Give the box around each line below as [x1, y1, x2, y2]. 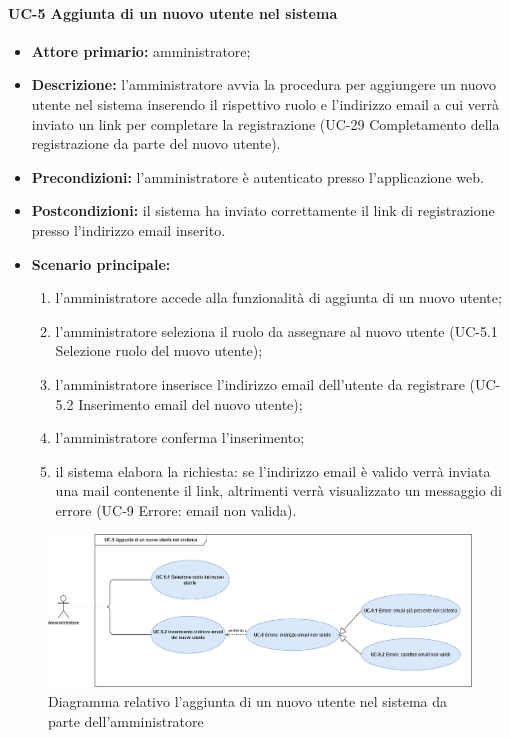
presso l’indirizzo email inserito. [31, 219, 226, 240]
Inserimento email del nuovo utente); [78, 393, 303, 414]
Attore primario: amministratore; [31, 40, 251, 61]
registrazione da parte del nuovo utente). [31, 133, 281, 154]
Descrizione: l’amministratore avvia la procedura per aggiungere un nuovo [31, 74, 497, 95]
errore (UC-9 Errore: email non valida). [55, 499, 297, 520]
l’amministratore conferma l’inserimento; [55, 427, 305, 448]
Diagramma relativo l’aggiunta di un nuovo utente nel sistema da [48, 691, 448, 712]
